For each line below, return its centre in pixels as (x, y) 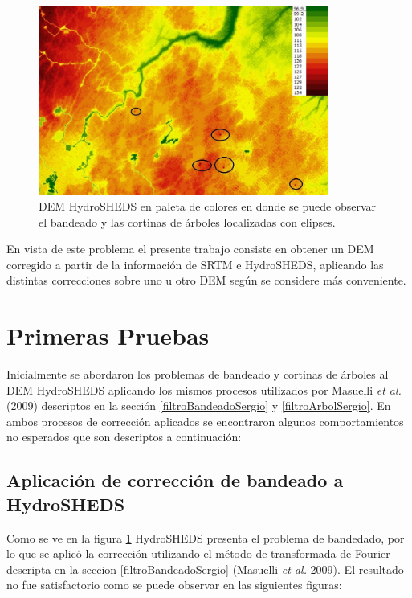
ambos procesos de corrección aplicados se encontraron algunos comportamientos (205, 421)
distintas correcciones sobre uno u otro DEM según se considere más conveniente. (206, 280)
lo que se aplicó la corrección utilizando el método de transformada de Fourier (198, 553)
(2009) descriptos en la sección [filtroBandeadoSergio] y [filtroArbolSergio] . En (199, 405)
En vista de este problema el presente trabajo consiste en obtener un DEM (190, 249)
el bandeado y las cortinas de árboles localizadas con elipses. (187, 221)
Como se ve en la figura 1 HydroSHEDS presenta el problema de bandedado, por (206, 537)
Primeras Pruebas (108, 336)
